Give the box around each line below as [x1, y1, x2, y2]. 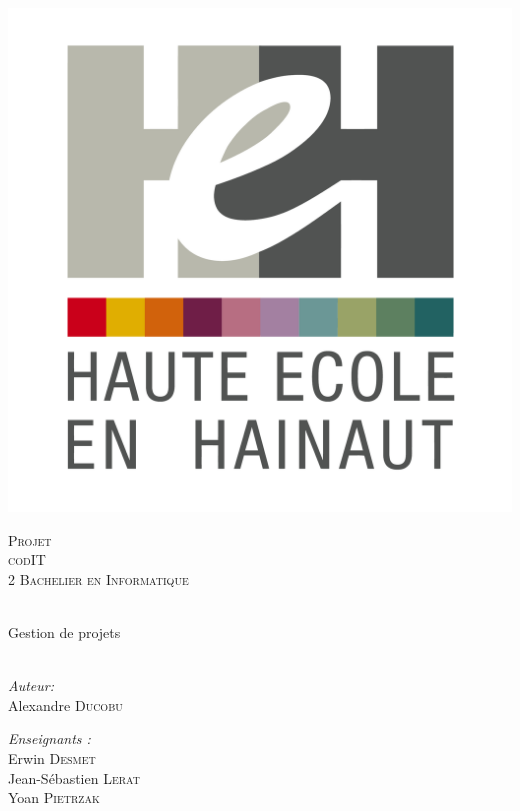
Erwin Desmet [8, 747, 96, 768]
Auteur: [8, 675, 55, 696]
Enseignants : [8, 728, 91, 749]
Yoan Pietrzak [8, 787, 100, 808]
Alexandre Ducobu [8, 694, 123, 715]
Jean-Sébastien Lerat [8, 767, 140, 788]
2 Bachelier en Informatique [8, 568, 189, 589]
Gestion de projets [8, 621, 121, 642]
